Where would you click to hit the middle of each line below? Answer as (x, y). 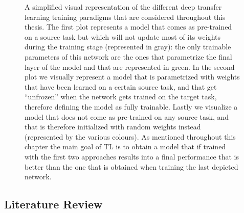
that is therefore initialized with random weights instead (113, 127)
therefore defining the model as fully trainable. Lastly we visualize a (131, 106)
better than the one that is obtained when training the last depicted (131, 166)
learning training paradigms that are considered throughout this (125, 17)
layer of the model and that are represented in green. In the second (130, 66)
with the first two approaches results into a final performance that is (132, 156)
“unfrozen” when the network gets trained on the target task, (121, 97)
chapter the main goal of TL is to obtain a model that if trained (125, 147)
